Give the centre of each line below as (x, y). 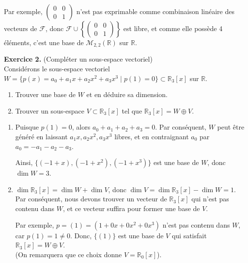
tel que (132, 110)
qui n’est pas (210, 199)
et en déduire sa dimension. (127, 94)
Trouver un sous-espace (50, 110)
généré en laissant (41, 137)
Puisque (27, 127)
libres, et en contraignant (152, 137)
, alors (81, 127)
